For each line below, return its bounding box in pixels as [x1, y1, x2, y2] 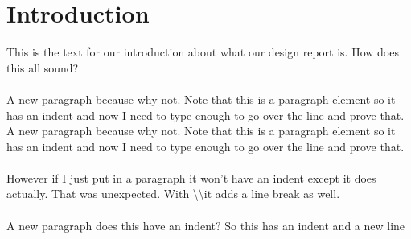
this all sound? [6, 59, 79, 76]
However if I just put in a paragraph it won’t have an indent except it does [6, 169, 376, 186]
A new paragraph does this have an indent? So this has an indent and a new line [6, 216, 405, 233]
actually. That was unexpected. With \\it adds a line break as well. [6, 185, 340, 202]
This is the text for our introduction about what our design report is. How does [6, 43, 399, 60]
